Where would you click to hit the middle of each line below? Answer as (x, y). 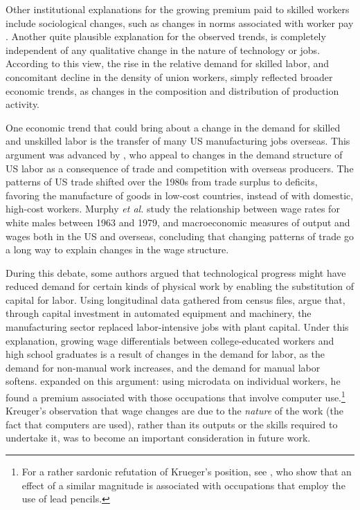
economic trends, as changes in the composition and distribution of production (172, 90)
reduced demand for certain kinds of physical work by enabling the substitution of (180, 286)
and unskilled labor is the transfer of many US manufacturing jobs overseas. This (178, 141)
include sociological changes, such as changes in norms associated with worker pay (180, 22)
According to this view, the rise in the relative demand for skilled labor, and (168, 63)
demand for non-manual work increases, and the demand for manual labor (163, 367)
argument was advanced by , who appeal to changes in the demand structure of (174, 154)
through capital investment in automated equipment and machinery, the (159, 313)
